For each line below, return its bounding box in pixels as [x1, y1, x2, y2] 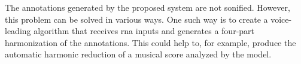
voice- [270, 13, 292, 25]
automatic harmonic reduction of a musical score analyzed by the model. [5, 48, 272, 60]
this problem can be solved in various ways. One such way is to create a [5, 13, 268, 25]
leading [5, 25, 31, 37]
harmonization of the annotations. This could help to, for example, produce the [5, 36, 296, 48]
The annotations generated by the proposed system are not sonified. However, [5, 1, 290, 13]
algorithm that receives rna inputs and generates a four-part [34, 25, 255, 37]
